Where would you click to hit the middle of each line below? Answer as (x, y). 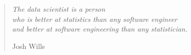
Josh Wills (28, 46)
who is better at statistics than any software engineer (94, 19)
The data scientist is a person (59, 9)
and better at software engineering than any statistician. (100, 29)
